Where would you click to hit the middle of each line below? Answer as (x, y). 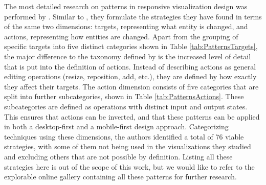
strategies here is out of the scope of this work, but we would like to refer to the (129, 166)
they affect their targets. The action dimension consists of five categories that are (131, 86)
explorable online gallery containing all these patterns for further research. (120, 177)
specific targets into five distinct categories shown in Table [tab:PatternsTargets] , (131, 46)
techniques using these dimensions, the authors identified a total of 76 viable (124, 136)
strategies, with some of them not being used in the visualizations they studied (128, 146)
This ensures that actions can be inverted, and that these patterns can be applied (132, 116)
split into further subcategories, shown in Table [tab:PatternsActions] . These (124, 96)
